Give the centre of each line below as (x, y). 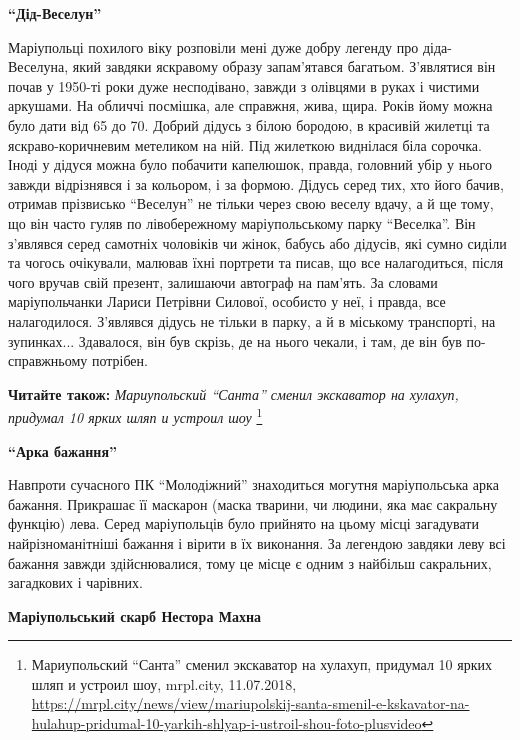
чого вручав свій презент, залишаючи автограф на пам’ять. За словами (223, 281)
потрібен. (119, 360)
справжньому (48, 360)
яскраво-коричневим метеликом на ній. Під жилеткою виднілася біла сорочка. (245, 144)
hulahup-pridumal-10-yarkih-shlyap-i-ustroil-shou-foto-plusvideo (226, 723)
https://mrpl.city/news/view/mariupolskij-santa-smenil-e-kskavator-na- (250, 703)
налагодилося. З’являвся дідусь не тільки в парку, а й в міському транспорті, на (252, 320)
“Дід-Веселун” (55, 13)
